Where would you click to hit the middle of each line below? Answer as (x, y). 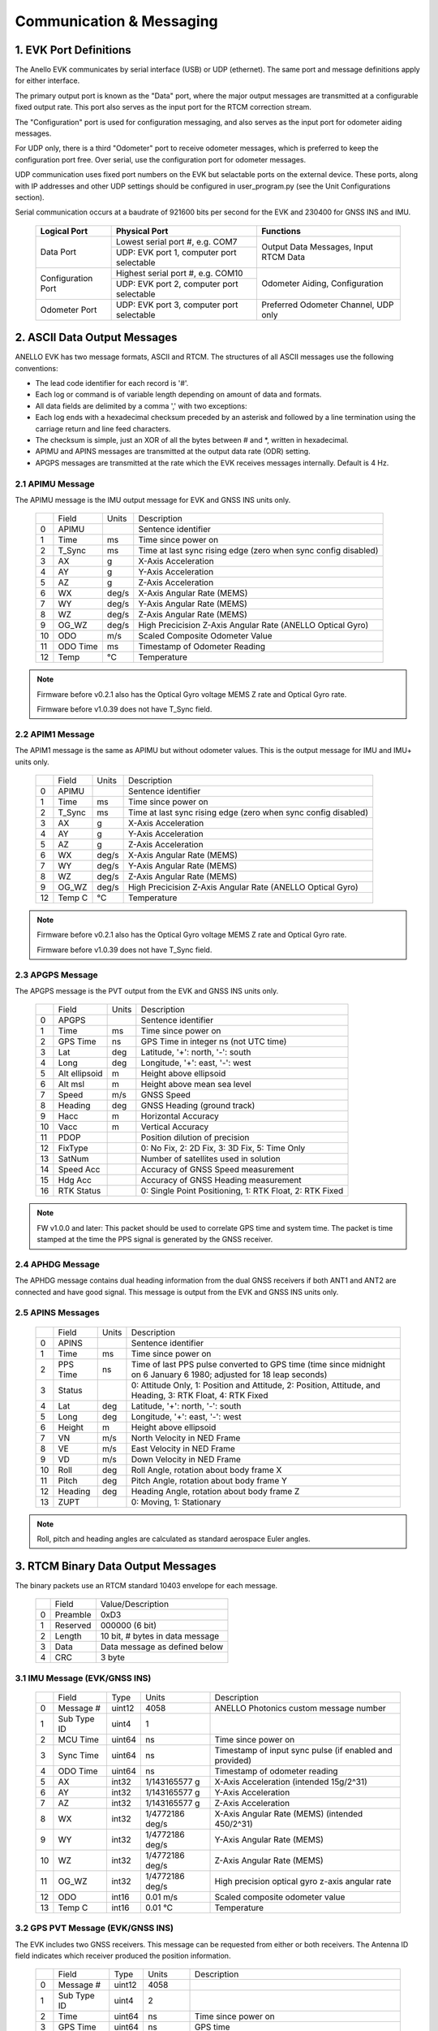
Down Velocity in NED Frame (186, 1459)
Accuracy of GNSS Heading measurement (221, 1180)
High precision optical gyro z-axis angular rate (303, 1881)
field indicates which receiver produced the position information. (123, 1955)
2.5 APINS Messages (58, 1313)
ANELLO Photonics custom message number (300, 1708)
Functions (281, 231)
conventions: (36, 368)
